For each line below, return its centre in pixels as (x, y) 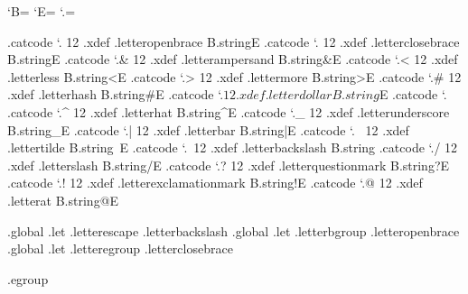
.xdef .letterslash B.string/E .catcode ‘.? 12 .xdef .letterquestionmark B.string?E (229, 165)
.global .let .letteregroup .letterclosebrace (120, 248)
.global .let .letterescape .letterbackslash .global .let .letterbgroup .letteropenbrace (234, 230)
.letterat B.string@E (63, 200)
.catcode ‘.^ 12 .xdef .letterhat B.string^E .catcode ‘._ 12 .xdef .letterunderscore (229, 111)
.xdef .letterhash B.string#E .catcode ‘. (116, 94)
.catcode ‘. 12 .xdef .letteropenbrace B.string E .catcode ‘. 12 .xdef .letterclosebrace (234, 41)
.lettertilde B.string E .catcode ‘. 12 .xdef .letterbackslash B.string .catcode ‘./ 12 (233, 147)
